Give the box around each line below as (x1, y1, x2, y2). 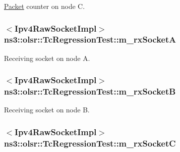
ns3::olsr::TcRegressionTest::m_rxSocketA (4, 33, 176, 46)
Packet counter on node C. (4, 1, 85, 11)
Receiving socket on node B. (4, 104, 90, 115)
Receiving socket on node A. (4, 52, 90, 63)
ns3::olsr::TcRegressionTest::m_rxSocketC (4, 137, 176, 149)
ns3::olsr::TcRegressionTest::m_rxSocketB (4, 85, 176, 98)
